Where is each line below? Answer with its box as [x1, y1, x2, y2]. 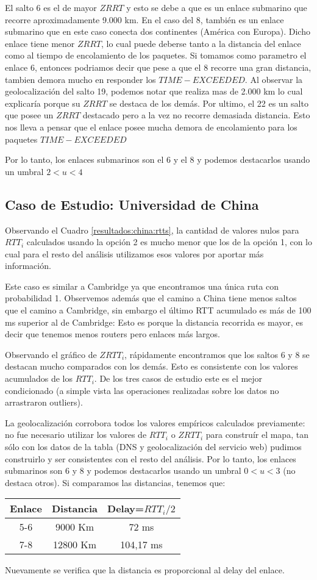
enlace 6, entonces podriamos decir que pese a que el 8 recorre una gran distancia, [5, 60, 312, 73]
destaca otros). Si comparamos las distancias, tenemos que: [5, 476, 226, 489]
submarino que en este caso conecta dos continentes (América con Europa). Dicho [5, 25, 310, 38]
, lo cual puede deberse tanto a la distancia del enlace [101, 37, 301, 49]
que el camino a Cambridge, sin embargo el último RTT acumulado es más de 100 [5, 304, 312, 317]
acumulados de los [5, 372, 73, 385]
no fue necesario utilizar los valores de [5, 428, 147, 441]
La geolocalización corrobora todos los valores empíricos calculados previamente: [5, 416, 305, 429]
